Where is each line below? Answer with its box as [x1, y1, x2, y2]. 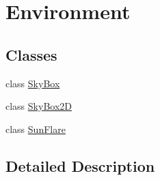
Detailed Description [5, 155, 155, 176]
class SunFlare [5, 121, 66, 136]
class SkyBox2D [5, 99, 72, 113]
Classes [5, 44, 57, 65]
